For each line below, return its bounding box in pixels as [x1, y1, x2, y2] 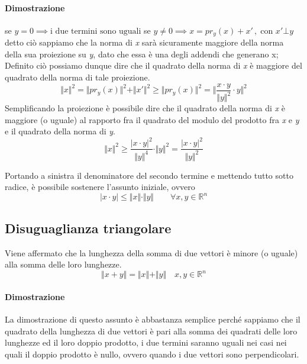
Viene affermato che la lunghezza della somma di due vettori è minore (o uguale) [5, 246, 298, 259]
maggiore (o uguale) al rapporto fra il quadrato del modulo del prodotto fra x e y [5, 113, 299, 125]
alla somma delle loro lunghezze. [5, 258, 122, 270]
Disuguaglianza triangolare [5, 218, 172, 237]
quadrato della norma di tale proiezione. [5, 71, 150, 83]
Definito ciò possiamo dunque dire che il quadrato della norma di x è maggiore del [5, 59, 302, 72]
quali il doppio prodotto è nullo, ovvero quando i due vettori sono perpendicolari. [5, 347, 299, 360]
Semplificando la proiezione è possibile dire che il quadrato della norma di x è [5, 102, 285, 114]
